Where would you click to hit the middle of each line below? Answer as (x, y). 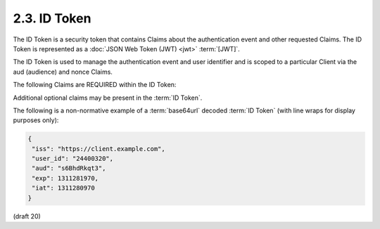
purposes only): (36, 120)
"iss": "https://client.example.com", (99, 149)
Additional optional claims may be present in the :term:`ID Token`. (108, 98)
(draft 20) (27, 216)
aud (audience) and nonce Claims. (63, 72)
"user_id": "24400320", (73, 159)
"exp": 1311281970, (65, 178)
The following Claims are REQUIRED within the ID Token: (95, 85)
